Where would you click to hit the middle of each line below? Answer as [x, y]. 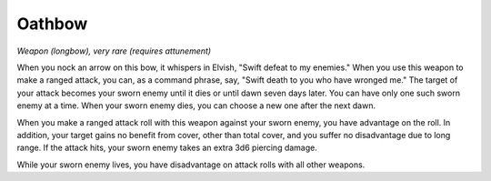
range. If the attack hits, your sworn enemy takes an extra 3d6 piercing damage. [167, 148]
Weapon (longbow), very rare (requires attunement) [114, 51]
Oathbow [52, 24]
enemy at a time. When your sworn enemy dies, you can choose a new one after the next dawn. [196, 106]
